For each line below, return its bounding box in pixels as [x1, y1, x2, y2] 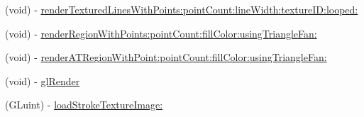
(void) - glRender [5, 73, 80, 88]
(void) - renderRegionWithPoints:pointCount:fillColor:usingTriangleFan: [5, 26, 317, 40]
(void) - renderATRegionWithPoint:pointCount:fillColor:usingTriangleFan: [5, 50, 327, 65]
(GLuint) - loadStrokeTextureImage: [5, 97, 163, 112]
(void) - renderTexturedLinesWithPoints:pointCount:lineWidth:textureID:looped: [5, 2, 358, 16]
